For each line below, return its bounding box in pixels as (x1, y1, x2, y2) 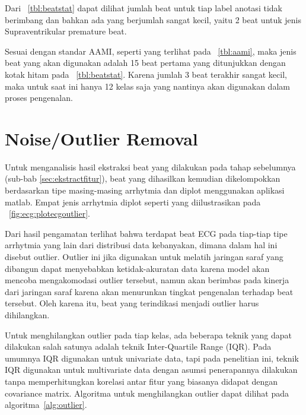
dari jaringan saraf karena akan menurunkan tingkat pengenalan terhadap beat (5, 285, 294, 297)
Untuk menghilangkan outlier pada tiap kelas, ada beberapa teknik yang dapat (5, 328, 292, 341)
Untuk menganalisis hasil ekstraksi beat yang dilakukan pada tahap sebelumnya (5, 160, 296, 173)
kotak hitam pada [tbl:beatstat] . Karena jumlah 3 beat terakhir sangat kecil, (5, 68, 287, 80)
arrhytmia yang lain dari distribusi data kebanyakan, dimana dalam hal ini (5, 239, 278, 251)
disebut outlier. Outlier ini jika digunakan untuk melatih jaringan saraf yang (5, 251, 283, 263)
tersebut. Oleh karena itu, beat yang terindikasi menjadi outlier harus (5, 297, 259, 309)
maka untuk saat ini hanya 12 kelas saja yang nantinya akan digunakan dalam (5, 80, 290, 92)
